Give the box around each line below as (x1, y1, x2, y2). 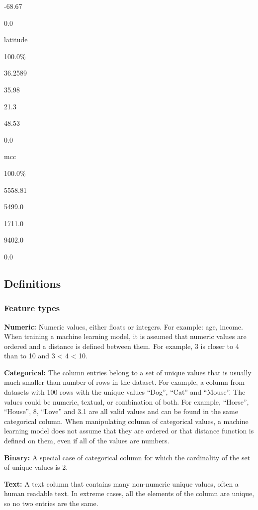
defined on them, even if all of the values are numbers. (4, 435, 170, 446)
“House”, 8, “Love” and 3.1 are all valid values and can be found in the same (4, 406, 238, 417)
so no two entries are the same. (4, 498, 98, 508)
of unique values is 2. (4, 462, 68, 472)
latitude (4, 34, 28, 45)
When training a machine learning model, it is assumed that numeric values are (4, 331, 247, 341)
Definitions (4, 275, 61, 291)
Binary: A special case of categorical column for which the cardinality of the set (4, 452, 251, 462)
